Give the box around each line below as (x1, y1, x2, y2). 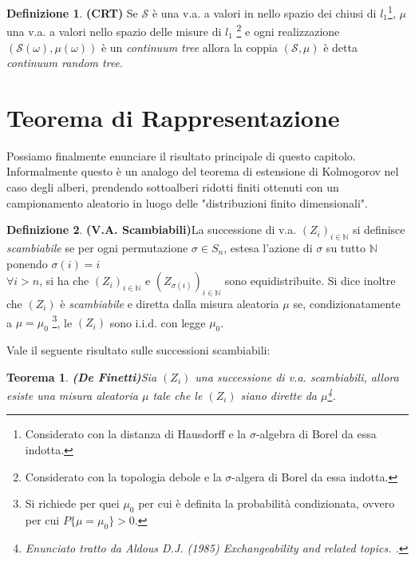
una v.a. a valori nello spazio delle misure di (6, 22, 222, 39)
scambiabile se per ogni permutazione (6, 239, 188, 255)
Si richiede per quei (25, 495, 120, 512)
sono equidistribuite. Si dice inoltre (224, 272, 396, 289)
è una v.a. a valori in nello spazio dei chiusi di (152, 4, 377, 21)
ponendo (6, 255, 48, 271)
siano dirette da (240, 386, 317, 403)
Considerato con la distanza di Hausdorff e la (25, 425, 247, 442)
